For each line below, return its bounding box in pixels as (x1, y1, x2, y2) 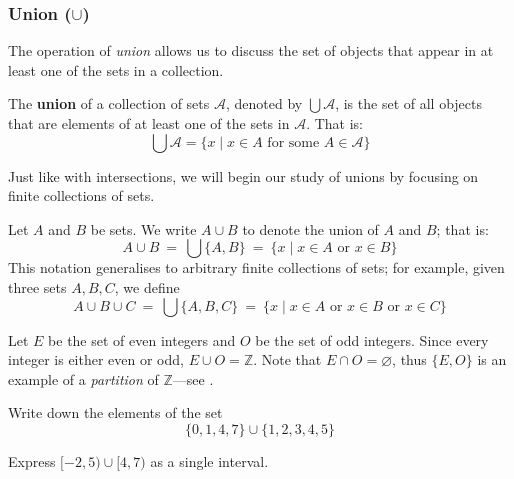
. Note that (253, 349, 322, 370)
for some (267, 135, 320, 150)
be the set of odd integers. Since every (255, 329, 489, 350)
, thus (392, 349, 427, 370)
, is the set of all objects (335, 93, 482, 114)
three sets (8, 276, 67, 297)
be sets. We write (90, 218, 197, 239)
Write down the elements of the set (8, 402, 223, 423)
